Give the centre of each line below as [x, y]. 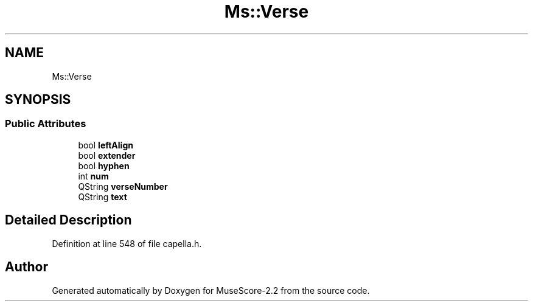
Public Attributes [46, 124]
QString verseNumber [123, 186]
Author [26, 267]
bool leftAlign [106, 145]
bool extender [107, 155]
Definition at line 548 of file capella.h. [127, 243]
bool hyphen [104, 165]
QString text [103, 196]
